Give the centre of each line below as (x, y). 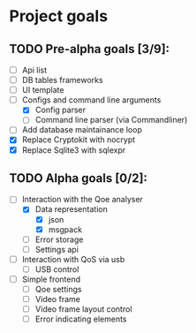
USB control (57, 269)
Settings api (57, 249)
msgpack (65, 229)
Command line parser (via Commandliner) (111, 120)
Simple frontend (51, 279)
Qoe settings (58, 289)
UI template (43, 90)
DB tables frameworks (62, 80)
